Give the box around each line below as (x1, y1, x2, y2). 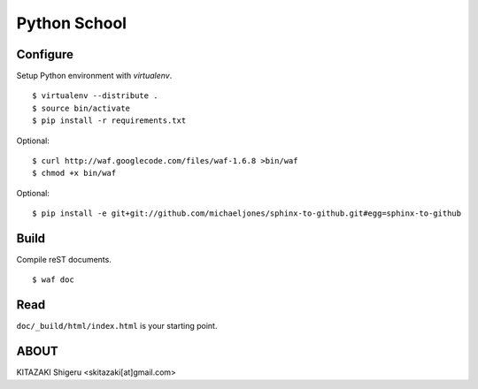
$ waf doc (32, 275, 74, 285)
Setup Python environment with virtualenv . (16, 71, 173, 81)
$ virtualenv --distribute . (32, 91, 158, 101)
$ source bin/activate (32, 103, 131, 113)
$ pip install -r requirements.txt (32, 116, 187, 126)
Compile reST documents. (16, 255, 112, 265)
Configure (16, 47, 74, 62)
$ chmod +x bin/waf (32, 168, 117, 179)
